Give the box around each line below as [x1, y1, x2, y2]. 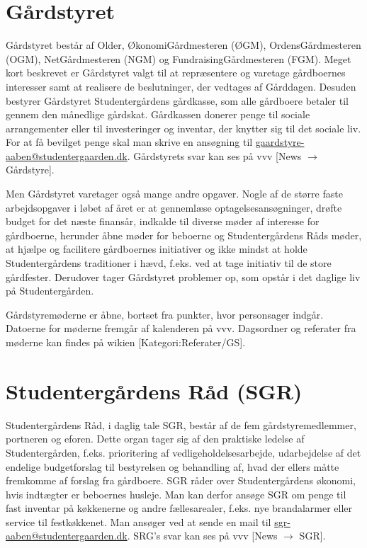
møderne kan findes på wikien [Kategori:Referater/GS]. [6, 335, 246, 349]
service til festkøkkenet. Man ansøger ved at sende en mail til [6, 514, 271, 529]
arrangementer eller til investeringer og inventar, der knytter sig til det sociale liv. [6, 120, 361, 135]
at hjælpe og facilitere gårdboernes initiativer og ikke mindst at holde [6, 241, 307, 256]
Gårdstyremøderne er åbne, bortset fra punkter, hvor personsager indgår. [6, 307, 324, 321]
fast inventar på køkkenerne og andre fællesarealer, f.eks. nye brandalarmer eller [6, 501, 353, 515]
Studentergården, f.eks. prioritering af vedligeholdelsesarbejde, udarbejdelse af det [6, 445, 361, 459]
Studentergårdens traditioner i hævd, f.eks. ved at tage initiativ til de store [6, 256, 332, 270]
